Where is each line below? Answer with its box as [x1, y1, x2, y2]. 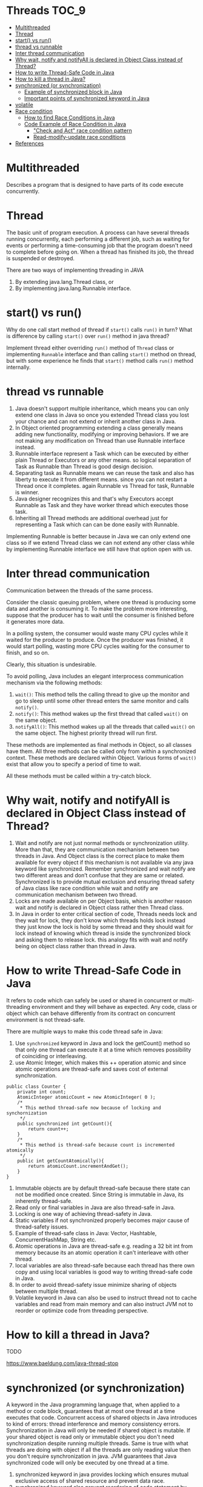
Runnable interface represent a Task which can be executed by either [15, 450, 189, 457]
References [15, 140, 44, 147]
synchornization [6, 1110, 47, 1116]
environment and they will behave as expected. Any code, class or [31, 1003, 198, 1010]
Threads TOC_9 [6, 4, 86, 18]
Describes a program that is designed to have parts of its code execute [6, 181, 184, 188]
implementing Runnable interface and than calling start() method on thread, [6, 350, 197, 358]
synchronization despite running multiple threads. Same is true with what [6, 1440, 189, 1447]
